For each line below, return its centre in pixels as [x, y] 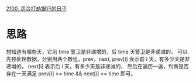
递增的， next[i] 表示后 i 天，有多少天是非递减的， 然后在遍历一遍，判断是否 [97, 66]
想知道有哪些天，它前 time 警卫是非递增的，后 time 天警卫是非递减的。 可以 [97, 51]
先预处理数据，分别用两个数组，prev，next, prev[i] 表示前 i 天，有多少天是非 [98, 59]
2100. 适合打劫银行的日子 [37, 8]
